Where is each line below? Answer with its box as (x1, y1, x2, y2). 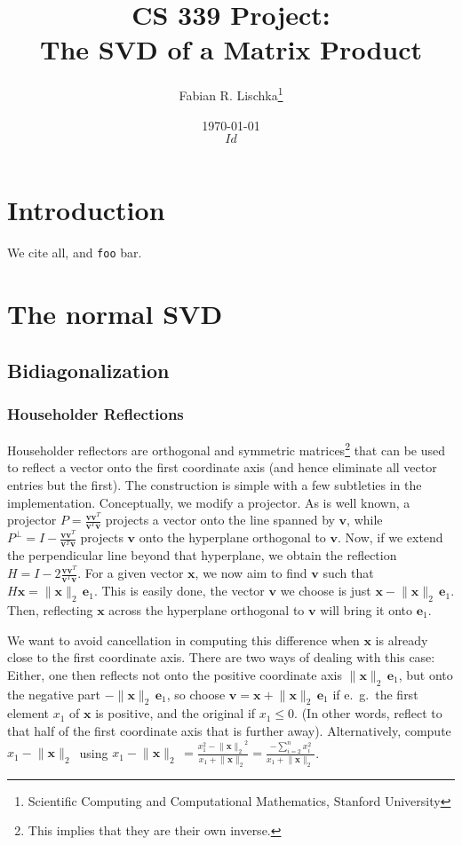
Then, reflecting (7, 600, 93, 619)
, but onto (398, 665, 453, 683)
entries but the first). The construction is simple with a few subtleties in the (7, 475, 422, 494)
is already (375, 630, 428, 649)
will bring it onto (320, 600, 413, 619)
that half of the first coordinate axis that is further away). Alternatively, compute (7, 721, 451, 739)
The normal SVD (7, 295, 223, 331)
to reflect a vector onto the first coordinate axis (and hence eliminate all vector (7, 458, 437, 477)
